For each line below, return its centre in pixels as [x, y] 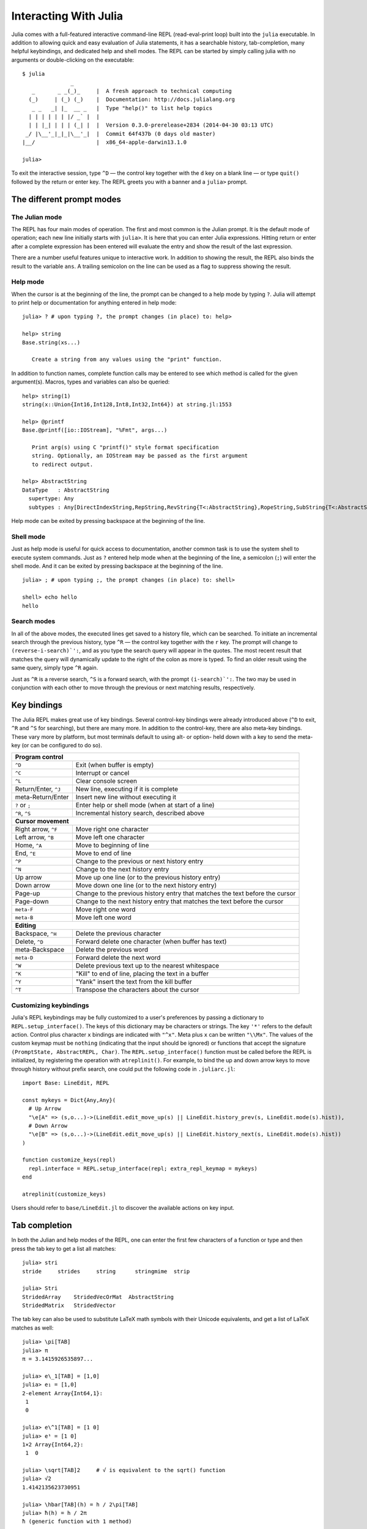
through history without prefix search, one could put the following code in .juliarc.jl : [123, 1069]
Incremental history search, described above [140, 813]
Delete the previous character [118, 934]
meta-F [24, 909]
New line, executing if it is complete [127, 789]
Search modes [33, 621]
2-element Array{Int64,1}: [63, 1393]
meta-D [24, 957]
